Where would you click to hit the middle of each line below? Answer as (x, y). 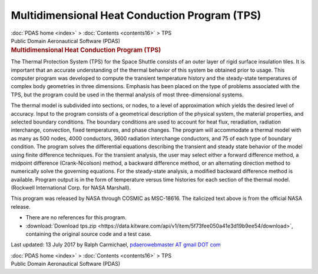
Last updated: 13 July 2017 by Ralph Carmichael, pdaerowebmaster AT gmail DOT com (116, 245)
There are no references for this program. (76, 218)
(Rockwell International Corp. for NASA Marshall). (71, 188)
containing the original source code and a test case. (89, 234)
